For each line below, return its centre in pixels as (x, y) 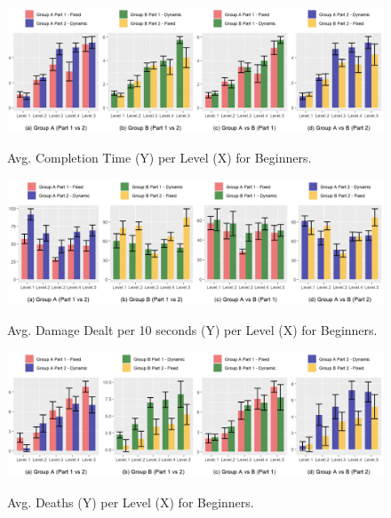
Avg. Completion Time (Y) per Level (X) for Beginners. (160, 158)
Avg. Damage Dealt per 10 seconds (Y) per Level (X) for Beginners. (192, 330)
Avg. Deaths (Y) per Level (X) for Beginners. (131, 502)
